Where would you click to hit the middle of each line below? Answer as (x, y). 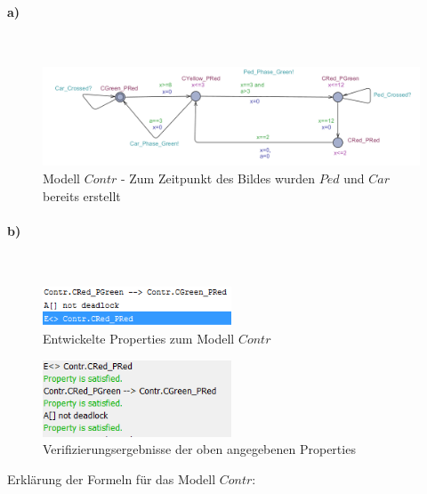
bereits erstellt (82, 195)
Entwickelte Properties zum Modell (139, 339)
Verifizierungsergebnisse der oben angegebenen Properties (199, 449)
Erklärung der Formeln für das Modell (112, 479)
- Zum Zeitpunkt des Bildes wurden (218, 178)
